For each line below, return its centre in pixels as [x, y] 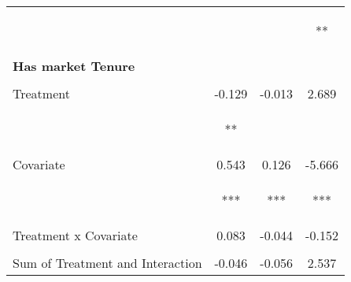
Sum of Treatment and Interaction [107, 263]
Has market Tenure [74, 66]
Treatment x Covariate [75, 235]
